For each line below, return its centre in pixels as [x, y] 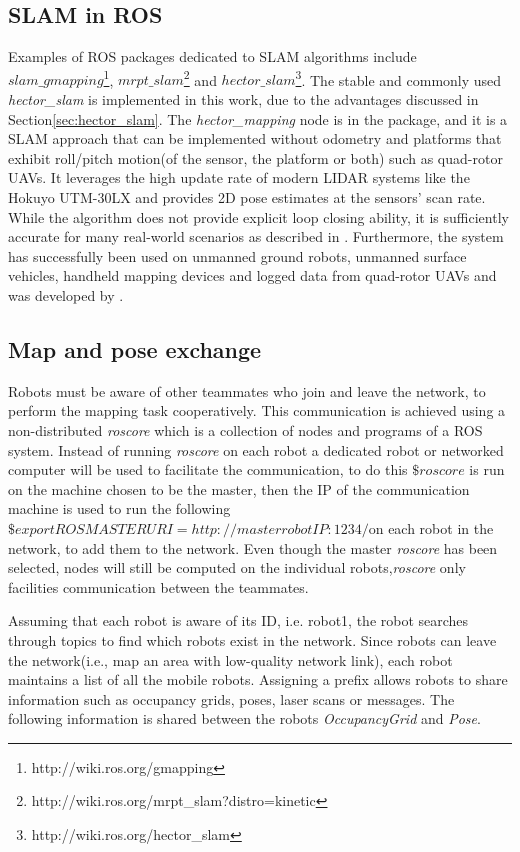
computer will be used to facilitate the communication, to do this [208, 469]
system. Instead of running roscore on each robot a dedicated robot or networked [256, 449]
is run [487, 469]
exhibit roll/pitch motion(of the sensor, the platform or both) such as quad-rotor [255, 157]
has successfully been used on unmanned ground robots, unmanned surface [237, 255]
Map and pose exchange [135, 348]
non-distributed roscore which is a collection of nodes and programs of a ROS [245, 429]
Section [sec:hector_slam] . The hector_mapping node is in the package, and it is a [258, 118]
